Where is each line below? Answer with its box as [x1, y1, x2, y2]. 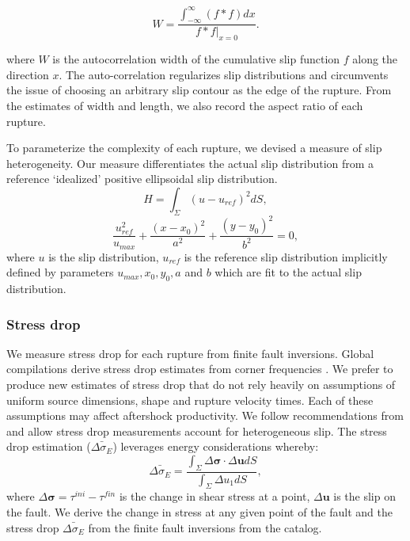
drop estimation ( [6, 438, 91, 455]
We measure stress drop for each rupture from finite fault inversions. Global [6, 345, 374, 361]
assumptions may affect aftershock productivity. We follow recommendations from [6, 407, 404, 424]
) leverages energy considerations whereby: [112, 438, 319, 455]
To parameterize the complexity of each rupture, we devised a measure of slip [6, 139, 382, 156]
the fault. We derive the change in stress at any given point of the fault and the [6, 504, 393, 520]
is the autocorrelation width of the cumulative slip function [52, 51, 340, 67]
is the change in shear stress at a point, [119, 488, 310, 505]
